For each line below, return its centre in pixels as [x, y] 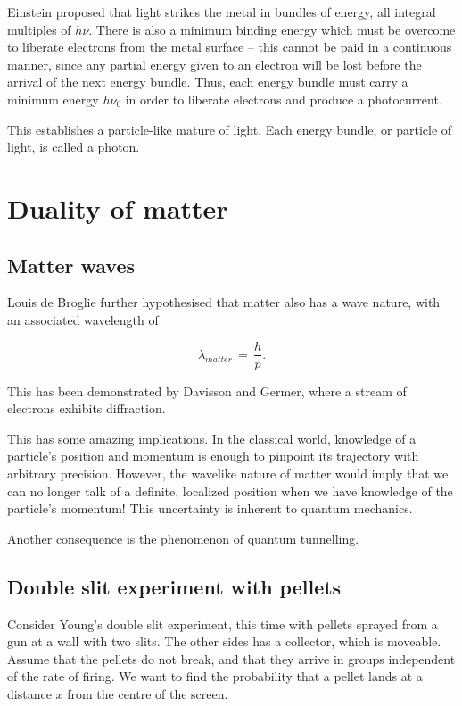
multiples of [39, 29]
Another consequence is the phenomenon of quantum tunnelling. [183, 538]
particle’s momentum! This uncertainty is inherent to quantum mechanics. [210, 508]
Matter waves [71, 265]
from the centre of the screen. [148, 693]
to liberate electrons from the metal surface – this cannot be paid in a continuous [230, 47]
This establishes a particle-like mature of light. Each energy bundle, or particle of [230, 129]
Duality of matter [118, 208]
